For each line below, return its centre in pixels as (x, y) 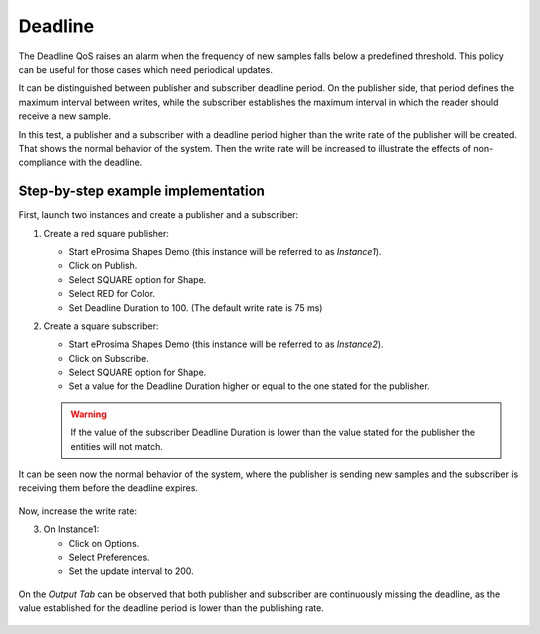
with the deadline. (105, 162)
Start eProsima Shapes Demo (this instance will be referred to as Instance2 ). (226, 344)
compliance (42, 162)
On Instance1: (71, 529)
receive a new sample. (65, 116)
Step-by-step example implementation (141, 191)
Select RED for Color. (111, 294)
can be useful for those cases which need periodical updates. (146, 69)
